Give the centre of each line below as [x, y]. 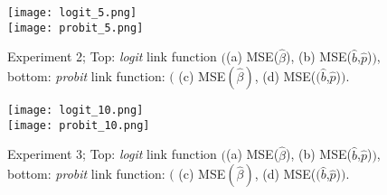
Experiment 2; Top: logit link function [112, 56]
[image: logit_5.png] [72, 13]
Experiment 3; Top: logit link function [112, 154]
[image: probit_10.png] [79, 125]
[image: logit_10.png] [76, 111]
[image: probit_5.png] [76, 28]
